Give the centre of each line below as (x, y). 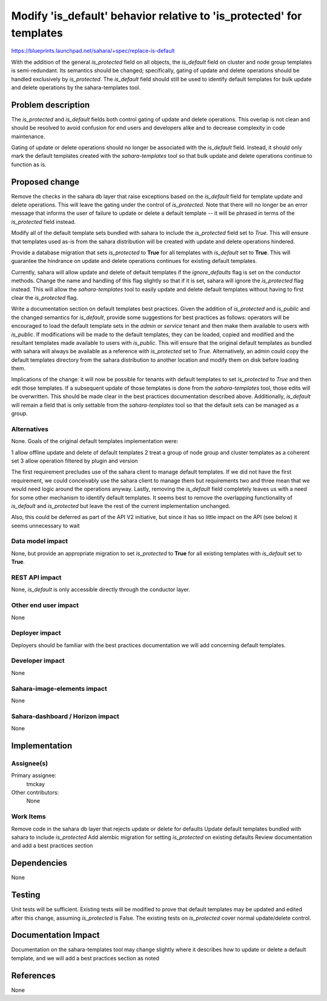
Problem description (51, 105)
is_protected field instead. (44, 222)
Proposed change (45, 182)
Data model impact (40, 541)
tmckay (36, 784)
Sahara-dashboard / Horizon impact (65, 716)
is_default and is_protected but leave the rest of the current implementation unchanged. (121, 506)
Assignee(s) (30, 763)
